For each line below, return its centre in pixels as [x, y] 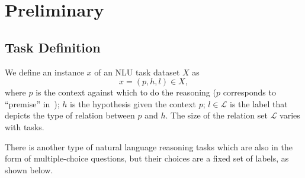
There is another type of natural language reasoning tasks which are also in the [149, 146]
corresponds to [249, 92]
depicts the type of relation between [70, 115]
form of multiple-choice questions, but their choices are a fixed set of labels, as [147, 158]
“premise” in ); [32, 103]
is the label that [259, 103]
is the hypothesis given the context [133, 103]
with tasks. [25, 126]
